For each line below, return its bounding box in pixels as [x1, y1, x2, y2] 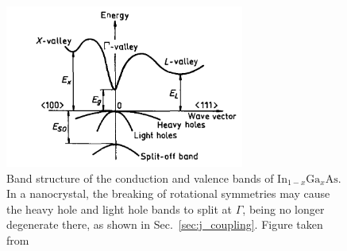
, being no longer [242, 200, 325, 217]
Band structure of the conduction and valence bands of [6, 169, 274, 186]
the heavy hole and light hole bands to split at [6, 200, 233, 217]
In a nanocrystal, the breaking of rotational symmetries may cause [6, 185, 330, 202]
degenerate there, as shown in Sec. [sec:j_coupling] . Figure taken [6, 216, 323, 233]
